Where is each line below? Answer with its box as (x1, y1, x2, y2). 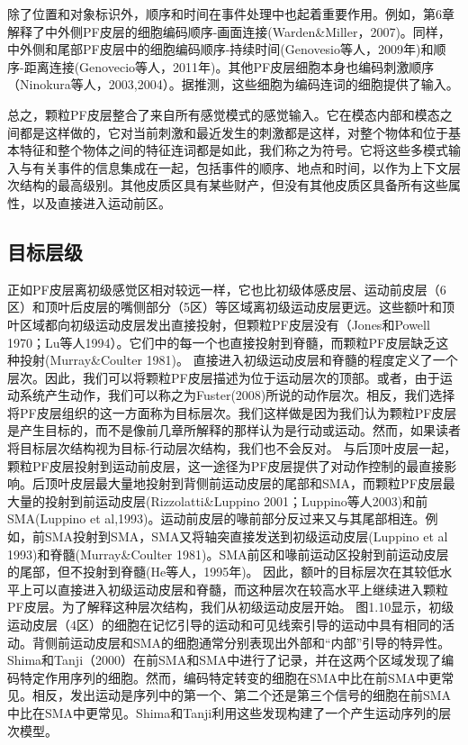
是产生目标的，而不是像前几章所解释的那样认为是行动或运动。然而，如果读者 (7, 421, 461, 440)
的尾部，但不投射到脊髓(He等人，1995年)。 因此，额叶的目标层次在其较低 (7, 562, 440, 581)
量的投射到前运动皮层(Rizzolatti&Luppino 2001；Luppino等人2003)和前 (19, 491, 428, 510)
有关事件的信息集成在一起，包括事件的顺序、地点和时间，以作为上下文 (31, 158, 448, 177)
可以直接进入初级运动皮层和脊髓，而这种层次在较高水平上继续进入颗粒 (31, 579, 448, 598)
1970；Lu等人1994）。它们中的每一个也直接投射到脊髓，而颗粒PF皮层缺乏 (7, 332, 436, 351)
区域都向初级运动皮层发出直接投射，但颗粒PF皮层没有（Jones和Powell (19, 314, 430, 333)
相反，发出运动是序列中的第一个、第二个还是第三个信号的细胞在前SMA (31, 686, 452, 704)
